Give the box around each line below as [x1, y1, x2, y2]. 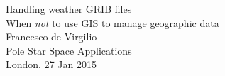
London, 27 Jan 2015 [6, 57, 97, 72]
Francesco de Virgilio [6, 29, 97, 44]
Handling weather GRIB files [6, 1, 132, 16]
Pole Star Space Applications [6, 43, 132, 58]
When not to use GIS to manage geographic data [6, 15, 219, 30]
